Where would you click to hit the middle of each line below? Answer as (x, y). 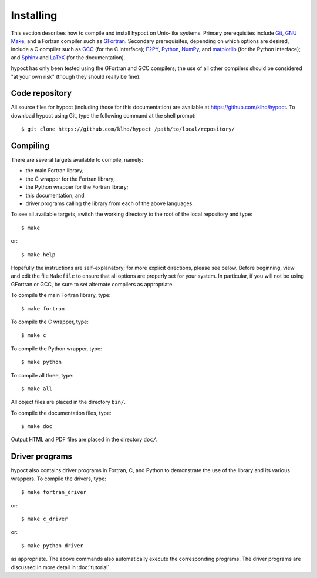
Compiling (30, 146)
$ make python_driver (52, 546)
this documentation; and (55, 195)
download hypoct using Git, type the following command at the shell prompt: (103, 115)
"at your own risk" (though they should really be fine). (76, 76)
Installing (34, 15)
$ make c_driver (45, 519)
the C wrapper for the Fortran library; (70, 179)
